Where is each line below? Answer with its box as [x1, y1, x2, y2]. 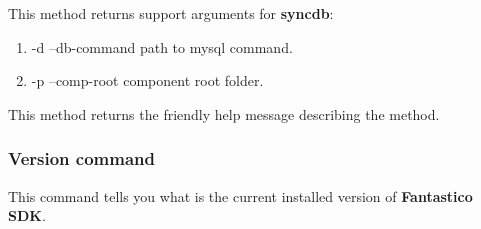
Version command [8, 146, 155, 171]
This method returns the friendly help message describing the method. [8, 103, 440, 124]
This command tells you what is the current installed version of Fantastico [8, 185, 473, 206]
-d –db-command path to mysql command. [31, 36, 293, 57]
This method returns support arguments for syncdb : [8, 3, 334, 23]
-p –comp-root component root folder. [31, 70, 264, 91]
